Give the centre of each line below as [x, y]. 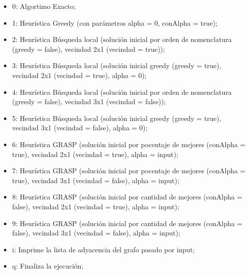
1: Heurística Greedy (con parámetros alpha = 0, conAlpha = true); [115, 22]
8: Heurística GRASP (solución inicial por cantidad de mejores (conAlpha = [127, 197]
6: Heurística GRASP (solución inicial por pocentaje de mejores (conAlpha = [129, 144]
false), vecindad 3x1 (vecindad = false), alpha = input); [96, 233]
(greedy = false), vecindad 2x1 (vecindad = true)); [88, 49]
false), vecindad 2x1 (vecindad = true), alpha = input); [96, 206]
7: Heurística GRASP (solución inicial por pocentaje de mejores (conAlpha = [129, 171]
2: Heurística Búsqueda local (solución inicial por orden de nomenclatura [122, 39]
